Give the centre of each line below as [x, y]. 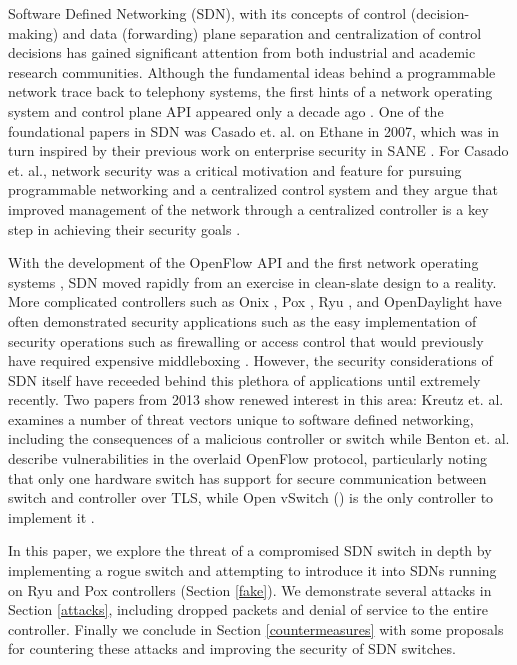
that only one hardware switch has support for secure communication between [247, 477]
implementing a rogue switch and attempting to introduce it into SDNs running [252, 570]
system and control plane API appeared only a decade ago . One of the [226, 110]
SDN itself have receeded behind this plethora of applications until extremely [244, 379]
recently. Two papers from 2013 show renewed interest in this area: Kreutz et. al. [256, 399]
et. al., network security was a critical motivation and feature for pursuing [235, 169]
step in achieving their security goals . [124, 228]
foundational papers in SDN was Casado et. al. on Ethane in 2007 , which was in [254, 130]
